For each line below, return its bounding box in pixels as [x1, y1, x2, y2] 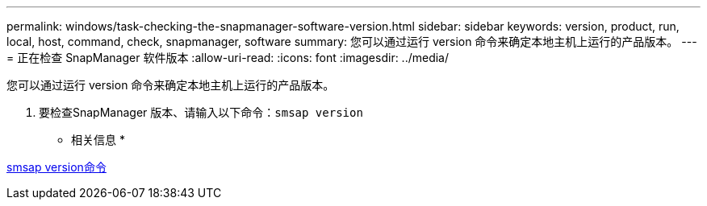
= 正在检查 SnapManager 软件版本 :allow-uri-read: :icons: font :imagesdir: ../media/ [6, 51, 450, 64]
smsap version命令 [6, 160, 107, 174]
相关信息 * [71, 133, 125, 146]
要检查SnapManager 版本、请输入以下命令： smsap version [39, 105, 363, 119]
